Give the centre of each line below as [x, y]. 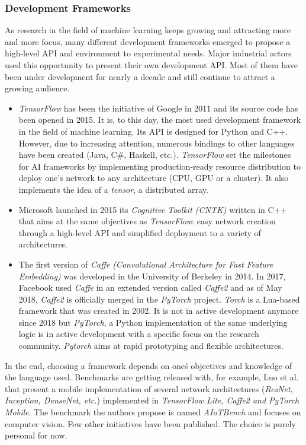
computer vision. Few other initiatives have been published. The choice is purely [150, 423]
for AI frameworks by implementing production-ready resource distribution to [160, 166]
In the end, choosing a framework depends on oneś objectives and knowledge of [148, 365]
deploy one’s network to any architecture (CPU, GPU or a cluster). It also [154, 178]
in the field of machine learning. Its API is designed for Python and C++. [153, 131]
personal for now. [36, 435]
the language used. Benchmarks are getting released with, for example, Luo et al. [152, 377]
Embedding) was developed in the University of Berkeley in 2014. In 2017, [152, 276]
